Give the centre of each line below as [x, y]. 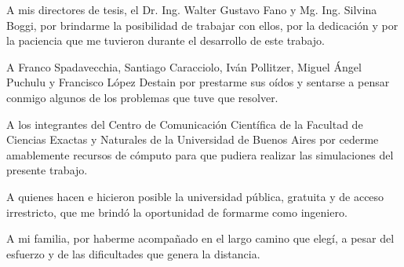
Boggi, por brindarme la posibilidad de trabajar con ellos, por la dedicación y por [202, 25]
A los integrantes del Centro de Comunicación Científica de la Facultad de [185, 124]
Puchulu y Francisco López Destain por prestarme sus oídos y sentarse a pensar [198, 82]
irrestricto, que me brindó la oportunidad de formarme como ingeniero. [177, 212]
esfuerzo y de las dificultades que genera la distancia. [133, 253]
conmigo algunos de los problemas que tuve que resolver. [142, 97]
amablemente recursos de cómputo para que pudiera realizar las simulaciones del [200, 154]
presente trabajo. [47, 170]
